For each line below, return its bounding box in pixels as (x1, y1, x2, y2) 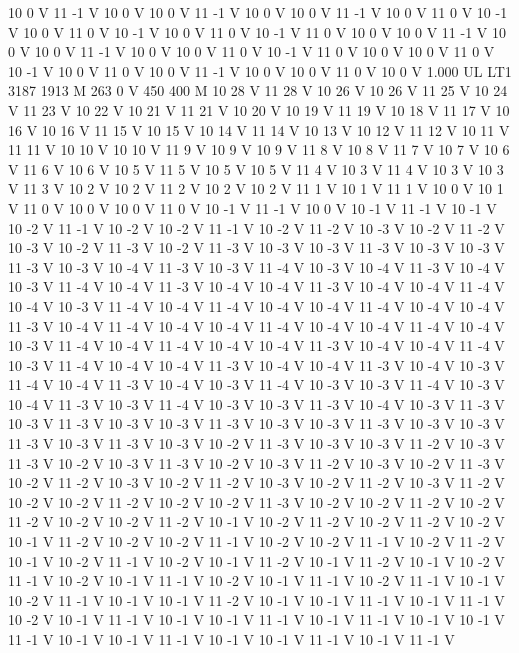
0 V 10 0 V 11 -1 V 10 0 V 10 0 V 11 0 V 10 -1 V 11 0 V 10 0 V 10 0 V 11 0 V (8, 41, 495, 62)
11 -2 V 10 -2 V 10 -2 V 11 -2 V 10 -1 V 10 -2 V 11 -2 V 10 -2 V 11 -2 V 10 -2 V (8, 511, 505, 532)
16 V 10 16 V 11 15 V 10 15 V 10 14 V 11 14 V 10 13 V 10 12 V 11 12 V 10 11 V (8, 119, 510, 140)
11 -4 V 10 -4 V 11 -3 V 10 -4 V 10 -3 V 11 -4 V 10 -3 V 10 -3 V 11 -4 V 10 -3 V (8, 374, 505, 395)
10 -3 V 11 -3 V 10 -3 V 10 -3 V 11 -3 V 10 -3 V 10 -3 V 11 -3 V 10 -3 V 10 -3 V (8, 413, 505, 434)
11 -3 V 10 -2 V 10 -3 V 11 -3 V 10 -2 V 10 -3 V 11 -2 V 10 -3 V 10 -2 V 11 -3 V (8, 452, 505, 473)
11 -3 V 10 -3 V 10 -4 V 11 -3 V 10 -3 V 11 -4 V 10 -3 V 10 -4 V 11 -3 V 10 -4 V (8, 256, 505, 277)
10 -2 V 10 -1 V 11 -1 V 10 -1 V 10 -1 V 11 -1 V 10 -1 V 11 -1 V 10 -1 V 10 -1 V (8, 609, 505, 630)
